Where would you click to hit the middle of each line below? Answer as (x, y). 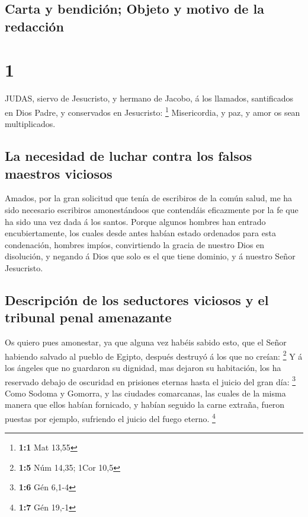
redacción (34, 26)
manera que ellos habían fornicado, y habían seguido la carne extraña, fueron (145, 405)
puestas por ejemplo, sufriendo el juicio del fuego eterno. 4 (110, 417)
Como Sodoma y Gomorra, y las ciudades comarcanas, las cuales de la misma (145, 393)
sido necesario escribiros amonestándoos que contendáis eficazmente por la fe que (152, 209)
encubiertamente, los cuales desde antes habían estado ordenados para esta (140, 233)
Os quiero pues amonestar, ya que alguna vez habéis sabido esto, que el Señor (146, 342)
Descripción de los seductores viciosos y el (137, 299)
